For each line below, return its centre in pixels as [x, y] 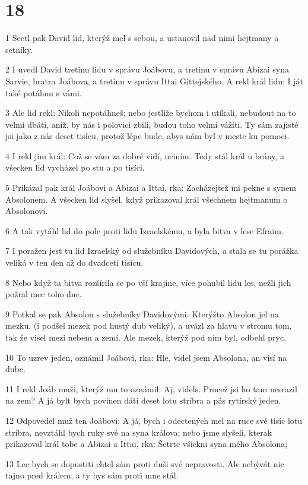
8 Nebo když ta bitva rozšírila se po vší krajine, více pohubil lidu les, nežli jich [148, 282]
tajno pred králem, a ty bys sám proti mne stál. [92, 475]
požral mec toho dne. [44, 294]
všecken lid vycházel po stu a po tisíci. [75, 167]
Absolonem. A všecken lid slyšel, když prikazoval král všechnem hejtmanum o [147, 199]
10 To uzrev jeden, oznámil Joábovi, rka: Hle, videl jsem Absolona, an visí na [146, 357]
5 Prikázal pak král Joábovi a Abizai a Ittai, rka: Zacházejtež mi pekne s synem [151, 188]
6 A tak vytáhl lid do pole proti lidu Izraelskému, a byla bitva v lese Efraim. [145, 230]
